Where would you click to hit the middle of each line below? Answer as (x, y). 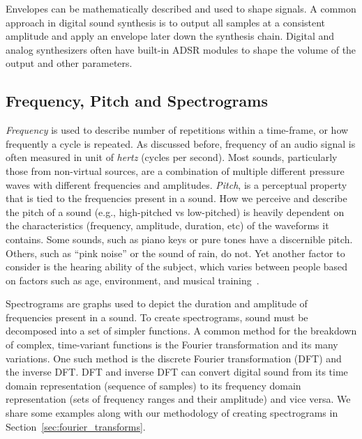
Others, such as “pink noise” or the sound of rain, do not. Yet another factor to (175, 253)
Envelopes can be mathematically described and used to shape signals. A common (181, 8)
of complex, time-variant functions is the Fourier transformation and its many (172, 345)
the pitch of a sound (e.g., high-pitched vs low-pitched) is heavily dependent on (175, 211)
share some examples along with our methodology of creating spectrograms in (172, 413)
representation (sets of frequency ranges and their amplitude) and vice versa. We (178, 399)
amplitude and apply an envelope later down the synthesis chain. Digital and (170, 36)
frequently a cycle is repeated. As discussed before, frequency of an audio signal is (181, 143)
